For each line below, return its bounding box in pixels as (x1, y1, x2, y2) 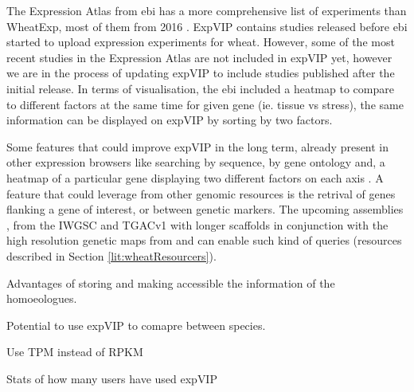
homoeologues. (6, 290, 77, 307)
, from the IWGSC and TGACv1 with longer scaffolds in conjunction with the (6, 216, 389, 233)
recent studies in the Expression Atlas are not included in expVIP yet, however (6, 49, 393, 65)
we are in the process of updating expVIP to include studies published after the (6, 65, 395, 81)
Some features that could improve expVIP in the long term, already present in (6, 138, 389, 155)
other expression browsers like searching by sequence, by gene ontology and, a (6, 154, 385, 171)
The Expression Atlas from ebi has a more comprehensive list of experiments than (6, 2, 407, 18)
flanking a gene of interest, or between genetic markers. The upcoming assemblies (6, 201, 404, 218)
